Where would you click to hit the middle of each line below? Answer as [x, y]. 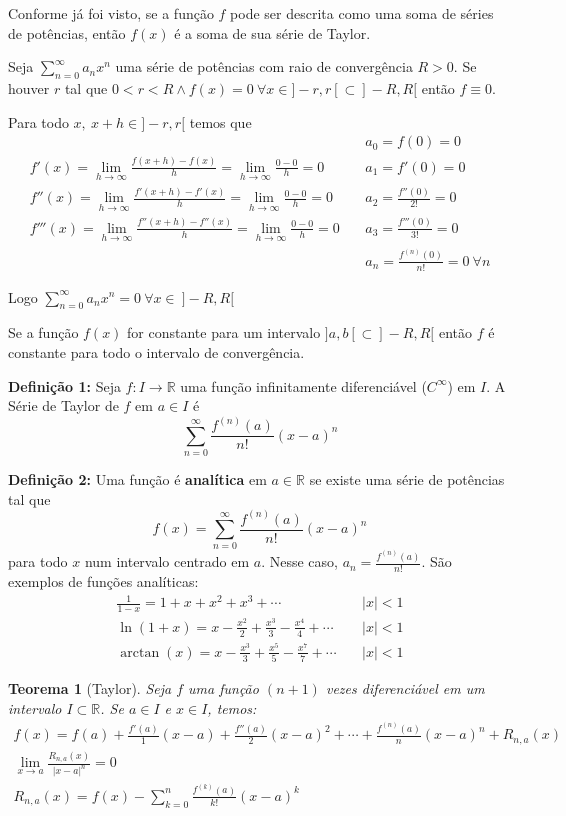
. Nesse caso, [299, 561]
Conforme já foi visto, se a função [111, 13]
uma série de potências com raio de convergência [264, 66]
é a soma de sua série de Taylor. [272, 32]
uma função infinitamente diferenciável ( [303, 385]
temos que [220, 121]
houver [29, 87]
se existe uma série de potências [407, 478]
